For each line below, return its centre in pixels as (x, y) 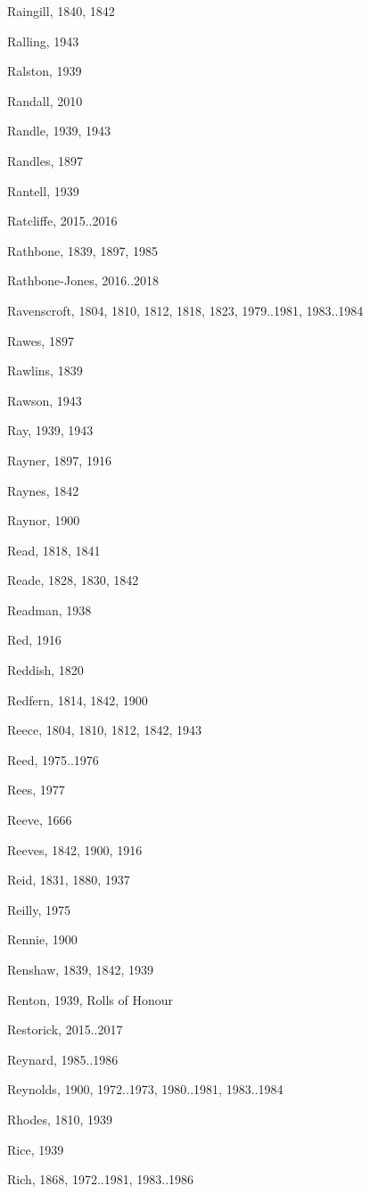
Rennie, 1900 (42, 939)
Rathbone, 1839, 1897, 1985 (82, 250)
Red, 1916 (34, 640)
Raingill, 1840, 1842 (61, 11)
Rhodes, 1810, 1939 (60, 1119)
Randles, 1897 (45, 160)
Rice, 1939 (36, 1149)
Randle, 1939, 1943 (59, 131)
